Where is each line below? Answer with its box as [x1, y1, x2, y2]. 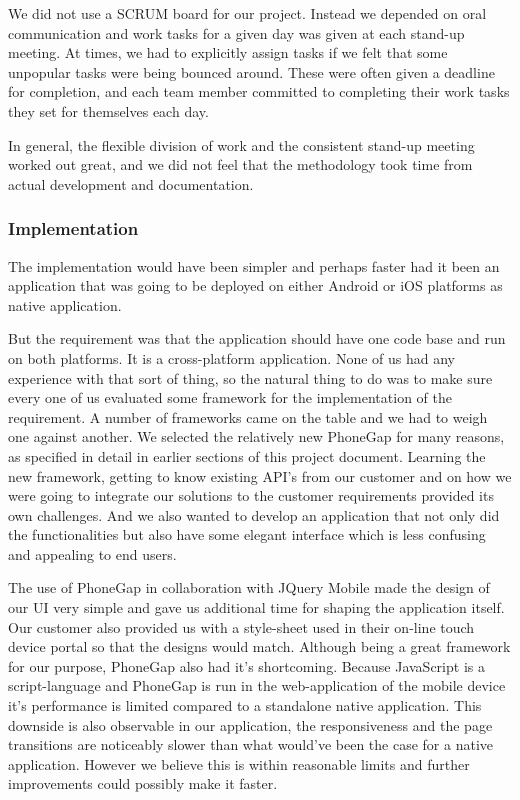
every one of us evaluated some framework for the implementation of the [8, 387, 452, 408]
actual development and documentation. [8, 173, 254, 194]
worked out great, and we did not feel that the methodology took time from [8, 154, 473, 175]
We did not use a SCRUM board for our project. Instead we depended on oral [8, 3, 487, 23]
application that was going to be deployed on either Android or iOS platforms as [8, 275, 503, 296]
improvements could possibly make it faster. [8, 773, 278, 794]
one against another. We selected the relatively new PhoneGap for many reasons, [8, 426, 505, 447]
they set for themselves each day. [8, 100, 209, 121]
